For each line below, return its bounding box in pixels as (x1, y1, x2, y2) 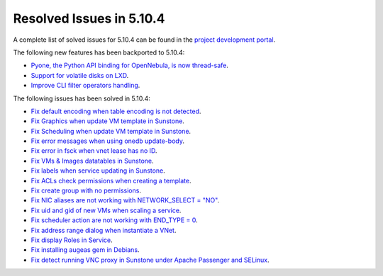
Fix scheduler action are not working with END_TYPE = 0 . (30, 216, 198, 224)
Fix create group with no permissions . (30, 186, 142, 195)
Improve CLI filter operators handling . (30, 81, 140, 90)
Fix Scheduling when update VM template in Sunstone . (30, 127, 191, 135)
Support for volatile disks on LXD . (30, 71, 129, 79)
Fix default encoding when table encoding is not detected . (30, 107, 201, 115)
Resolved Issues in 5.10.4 (13, 11, 166, 26)
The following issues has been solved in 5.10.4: (13, 94, 150, 103)
